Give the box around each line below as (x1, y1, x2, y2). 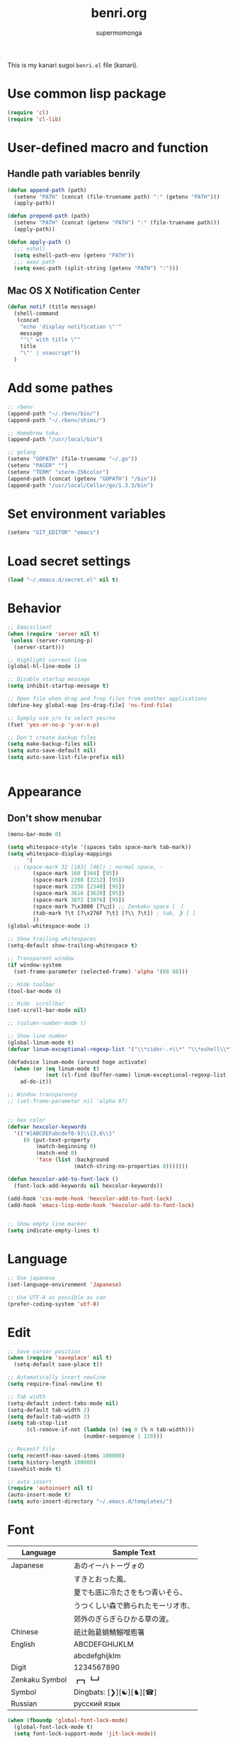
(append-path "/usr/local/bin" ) (7, 436, 103, 443)
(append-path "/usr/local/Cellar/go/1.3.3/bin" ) (7, 482, 154, 489)
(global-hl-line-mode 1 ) (7, 663, 81, 670)
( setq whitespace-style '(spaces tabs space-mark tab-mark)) (7, 843, 192, 850)
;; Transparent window (7, 955, 74, 962)
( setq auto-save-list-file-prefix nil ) (7, 754, 125, 761)
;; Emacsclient (7, 624, 52, 631)
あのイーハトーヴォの (73, 1561, 145, 1570)
